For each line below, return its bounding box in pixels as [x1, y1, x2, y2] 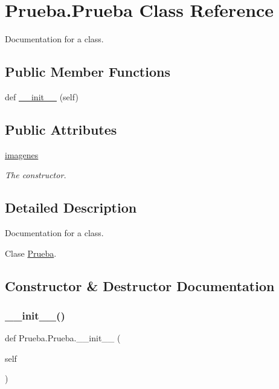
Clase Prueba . [5, 246, 57, 259]
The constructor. [5, 169, 66, 181]
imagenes [5, 148, 39, 161]
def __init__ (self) [5, 90, 79, 103]
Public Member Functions [5, 62, 170, 81]
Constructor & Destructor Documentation [5, 276, 275, 295]
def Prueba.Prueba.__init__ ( [5, 332, 121, 344]
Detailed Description [5, 198, 137, 217]
